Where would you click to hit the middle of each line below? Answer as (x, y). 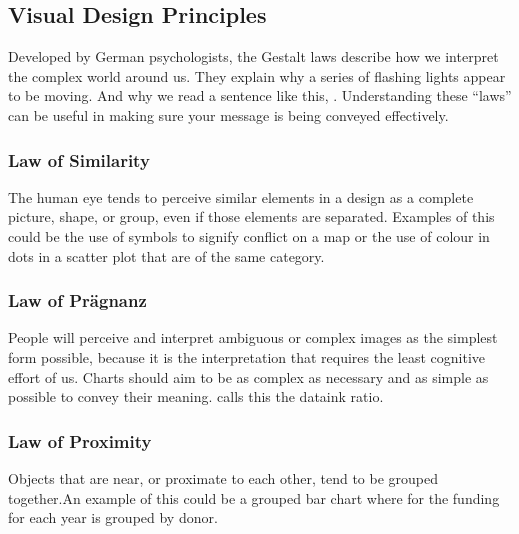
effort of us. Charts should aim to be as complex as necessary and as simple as (248, 376)
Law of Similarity (79, 159)
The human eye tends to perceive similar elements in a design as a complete (241, 196)
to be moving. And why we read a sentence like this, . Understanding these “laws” (260, 95)
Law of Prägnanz (77, 300)
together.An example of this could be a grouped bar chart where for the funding (254, 497)
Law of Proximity (80, 440)
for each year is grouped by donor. (113, 517)
